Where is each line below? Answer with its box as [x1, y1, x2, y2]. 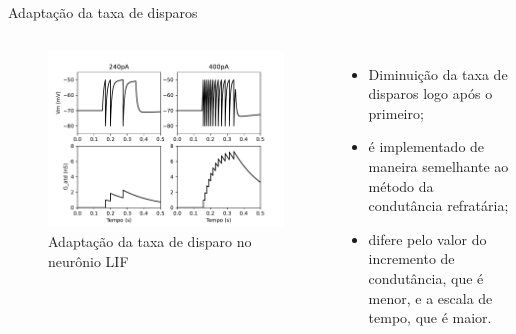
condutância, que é [368, 267, 484, 288]
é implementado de [368, 136, 485, 157]
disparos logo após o [368, 83, 493, 104]
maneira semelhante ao [368, 155, 509, 176]
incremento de [368, 248, 455, 269]
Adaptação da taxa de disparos [8, 2, 198, 22]
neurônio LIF [48, 250, 129, 271]
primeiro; [368, 102, 424, 123]
